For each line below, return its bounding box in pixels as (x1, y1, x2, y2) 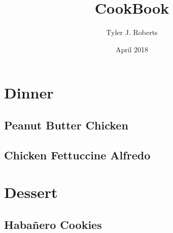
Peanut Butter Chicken (4, 117, 128, 132)
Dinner (4, 82, 54, 103)
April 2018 (115, 44, 149, 54)
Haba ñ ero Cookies (4, 216, 102, 232)
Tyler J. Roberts (106, 27, 158, 38)
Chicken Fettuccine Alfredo (4, 147, 151, 162)
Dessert (4, 182, 58, 203)
